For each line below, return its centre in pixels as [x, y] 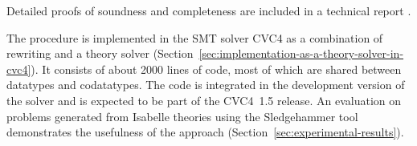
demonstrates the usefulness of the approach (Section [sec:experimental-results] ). [205, 132]
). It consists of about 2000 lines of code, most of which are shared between [216, 69]
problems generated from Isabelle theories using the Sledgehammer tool [182, 116]
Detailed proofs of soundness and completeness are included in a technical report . [209, 10]
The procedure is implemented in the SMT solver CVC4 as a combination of [195, 37]
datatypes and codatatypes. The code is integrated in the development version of [206, 85]
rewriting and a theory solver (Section [100, 53]
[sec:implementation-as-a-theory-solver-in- [301, 53]
